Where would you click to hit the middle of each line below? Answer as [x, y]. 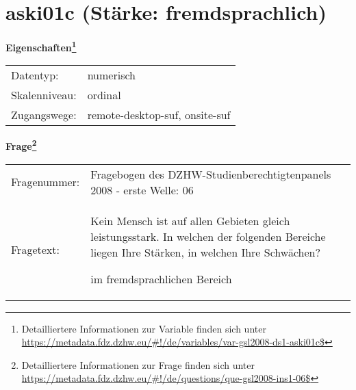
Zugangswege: [44, 115]
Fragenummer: [46, 182]
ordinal [104, 95]
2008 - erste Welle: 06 [142, 190]
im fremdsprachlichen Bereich [161, 278]
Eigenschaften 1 [41, 46]
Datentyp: [35, 75]
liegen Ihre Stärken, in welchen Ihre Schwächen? [205, 252]
